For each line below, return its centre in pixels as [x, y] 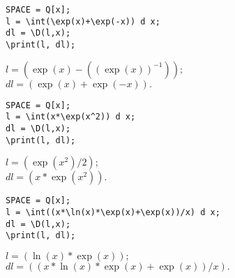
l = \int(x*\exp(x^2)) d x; [71, 117]
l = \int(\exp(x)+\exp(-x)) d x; [83, 21]
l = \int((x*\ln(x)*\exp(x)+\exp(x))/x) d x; [113, 212]
